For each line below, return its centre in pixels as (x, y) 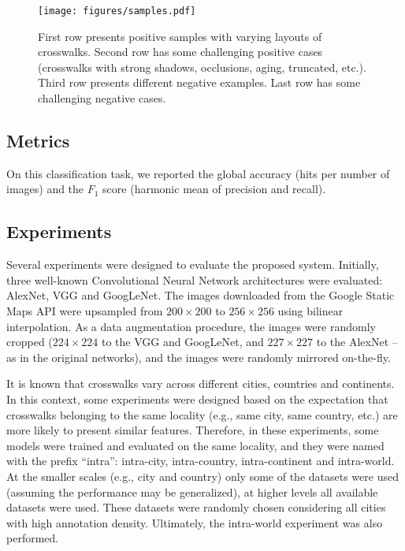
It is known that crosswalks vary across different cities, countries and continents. (201, 383)
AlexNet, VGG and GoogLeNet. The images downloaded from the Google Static (201, 295)
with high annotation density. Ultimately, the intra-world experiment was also (195, 522)
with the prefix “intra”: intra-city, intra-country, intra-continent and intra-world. (201, 461)
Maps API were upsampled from (85, 311)
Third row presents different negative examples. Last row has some (199, 82)
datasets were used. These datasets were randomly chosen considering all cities (196, 507)
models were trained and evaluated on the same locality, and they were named (195, 445)
